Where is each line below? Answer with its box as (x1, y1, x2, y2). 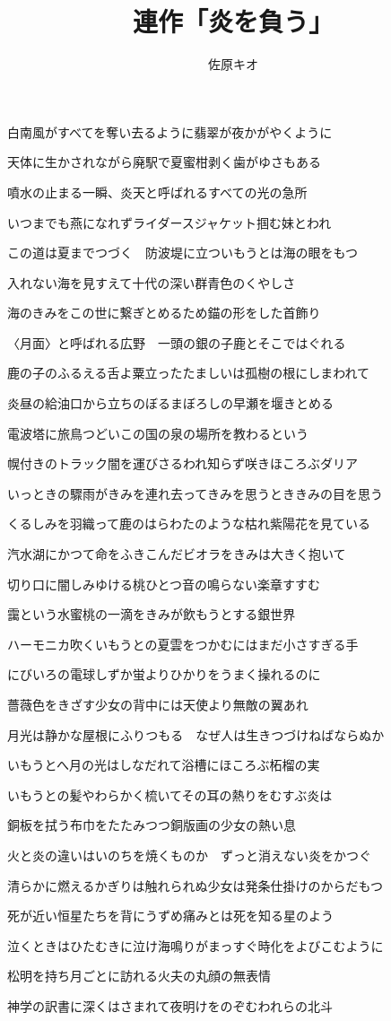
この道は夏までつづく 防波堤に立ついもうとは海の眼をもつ (7, 243, 359, 262)
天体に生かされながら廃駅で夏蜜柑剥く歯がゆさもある (7, 153, 321, 171)
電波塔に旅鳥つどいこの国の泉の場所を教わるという (7, 423, 308, 442)
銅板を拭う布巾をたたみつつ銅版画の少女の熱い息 (7, 816, 296, 834)
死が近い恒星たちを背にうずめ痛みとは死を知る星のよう (7, 906, 334, 925)
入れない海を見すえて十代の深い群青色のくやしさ (7, 273, 296, 292)
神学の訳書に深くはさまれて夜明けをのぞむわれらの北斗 (7, 996, 333, 1015)
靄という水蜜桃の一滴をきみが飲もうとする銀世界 (7, 605, 296, 624)
